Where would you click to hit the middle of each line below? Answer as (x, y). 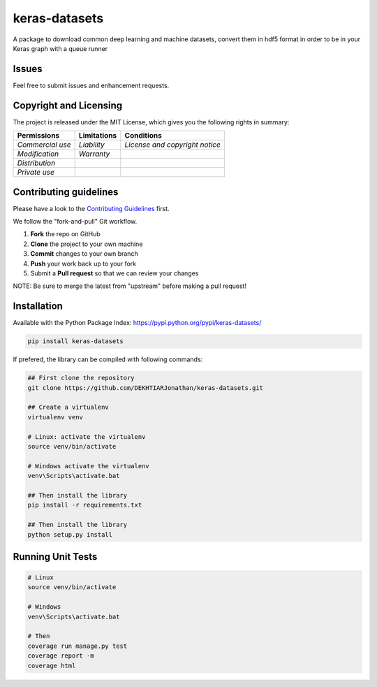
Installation (38, 306)
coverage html (52, 665)
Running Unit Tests (55, 557)
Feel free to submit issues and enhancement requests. (91, 85)
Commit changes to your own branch (84, 254)
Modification (38, 154)
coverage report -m (61, 656)
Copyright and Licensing (68, 105)
